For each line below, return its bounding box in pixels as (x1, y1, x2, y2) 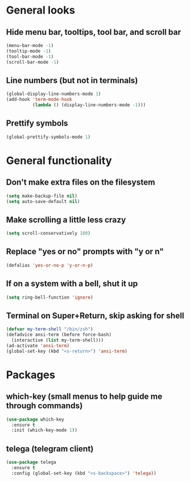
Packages (6, 368, 56, 381)
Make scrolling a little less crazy (6, 215, 126, 225)
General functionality (6, 154, 112, 167)
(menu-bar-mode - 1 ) (6, 42, 54, 48)
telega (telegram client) (6, 444, 94, 454)
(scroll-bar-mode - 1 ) (6, 59, 59, 65)
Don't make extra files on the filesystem (6, 178, 155, 188)
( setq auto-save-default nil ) (6, 198, 81, 204)
